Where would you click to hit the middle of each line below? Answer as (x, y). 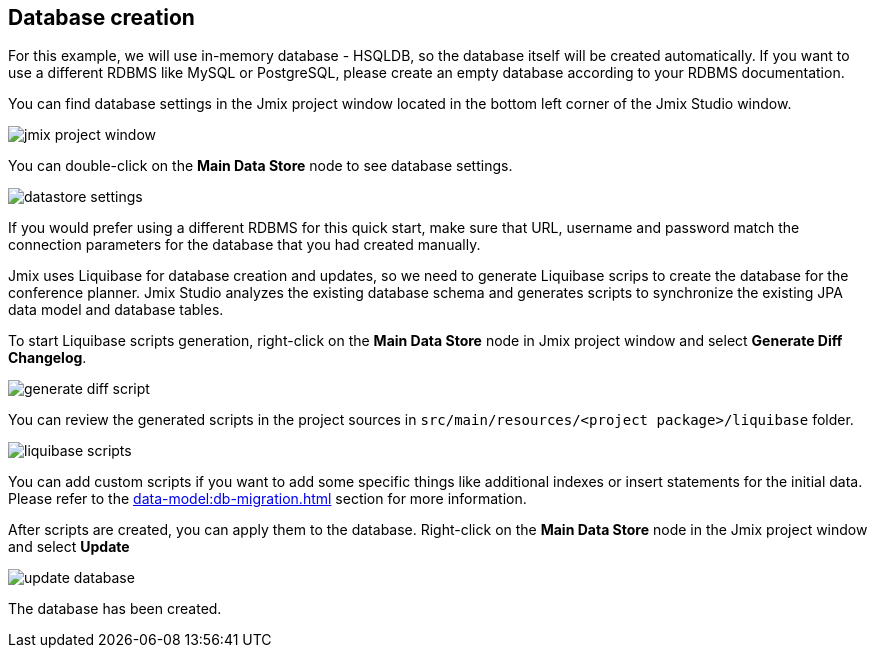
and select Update (69, 547)
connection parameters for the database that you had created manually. (244, 245)
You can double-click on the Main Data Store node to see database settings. (260, 166)
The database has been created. (115, 609)
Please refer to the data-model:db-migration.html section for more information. (267, 499)
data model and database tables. (116, 310)
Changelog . (47, 358)
